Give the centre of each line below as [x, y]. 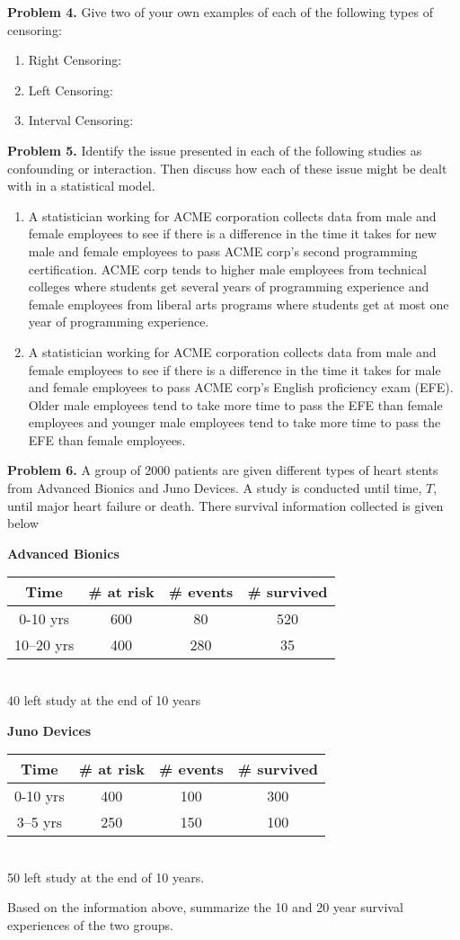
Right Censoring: [75, 60]
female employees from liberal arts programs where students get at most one [239, 304]
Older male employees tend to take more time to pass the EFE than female [235, 404]
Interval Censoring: [81, 120]
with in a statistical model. [81, 186]
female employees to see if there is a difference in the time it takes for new [232, 233]
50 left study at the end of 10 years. [106, 877]
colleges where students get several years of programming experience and [229, 286]
